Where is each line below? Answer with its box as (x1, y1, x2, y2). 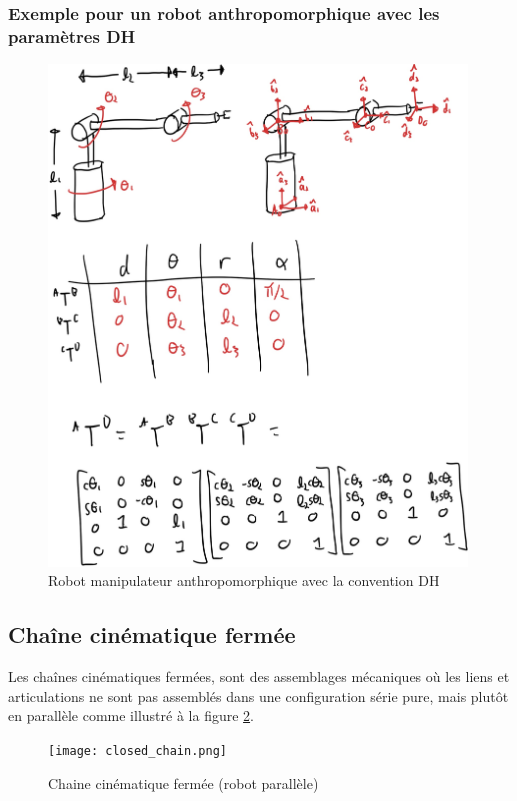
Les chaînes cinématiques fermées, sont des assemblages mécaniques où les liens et (8, 666, 510, 687)
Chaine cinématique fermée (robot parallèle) (48, 772, 319, 793)
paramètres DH (8, 23, 136, 48)
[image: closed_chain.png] (48, 744, 227, 759)
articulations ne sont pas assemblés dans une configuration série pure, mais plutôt (8, 685, 509, 706)
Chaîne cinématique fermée (8, 619, 296, 650)
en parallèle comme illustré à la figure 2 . (8, 705, 254, 726)
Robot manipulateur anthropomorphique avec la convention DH (48, 570, 440, 591)
